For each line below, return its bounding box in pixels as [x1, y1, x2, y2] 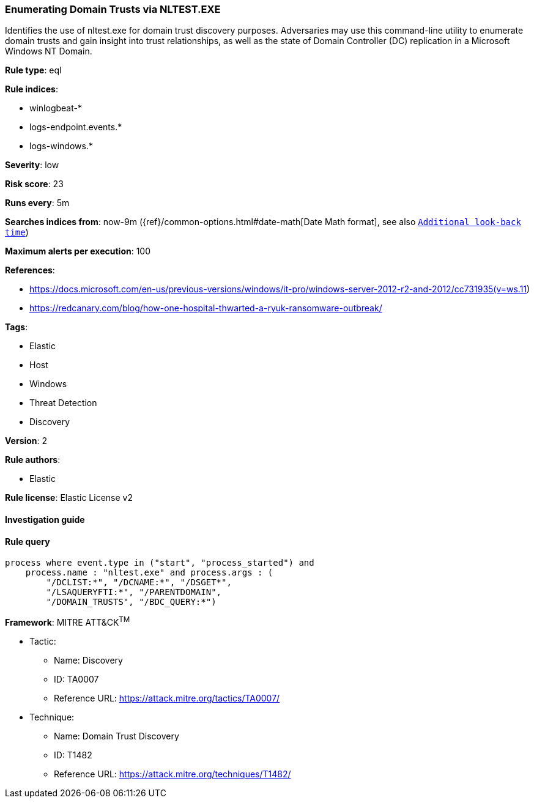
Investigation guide [5, 514, 85, 525]
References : [5, 265, 55, 276]
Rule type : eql [5, 65, 62, 76]
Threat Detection [29, 398, 97, 409]
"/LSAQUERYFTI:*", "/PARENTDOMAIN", [46, 587, 222, 598]
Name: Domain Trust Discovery [54, 730, 179, 741]
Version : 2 [5, 435, 48, 446]
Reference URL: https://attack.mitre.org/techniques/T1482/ [54, 768, 291, 779]
